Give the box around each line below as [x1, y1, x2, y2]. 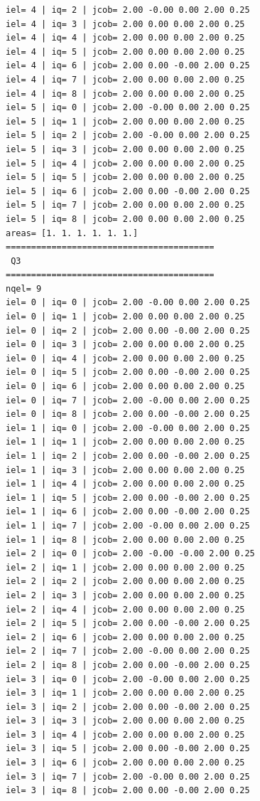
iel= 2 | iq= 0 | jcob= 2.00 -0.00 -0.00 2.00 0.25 [6, 548, 255, 559]
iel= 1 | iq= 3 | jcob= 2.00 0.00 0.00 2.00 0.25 [6, 465, 245, 475]
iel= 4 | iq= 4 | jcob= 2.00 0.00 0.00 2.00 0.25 [6, 33, 245, 43]
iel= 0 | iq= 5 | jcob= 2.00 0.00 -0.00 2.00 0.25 [6, 367, 250, 378]
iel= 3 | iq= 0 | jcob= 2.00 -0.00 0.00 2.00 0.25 [6, 674, 250, 684]
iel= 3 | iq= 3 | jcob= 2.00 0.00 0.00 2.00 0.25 [6, 716, 245, 726]
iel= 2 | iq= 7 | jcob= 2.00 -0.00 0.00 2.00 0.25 [6, 646, 250, 657]
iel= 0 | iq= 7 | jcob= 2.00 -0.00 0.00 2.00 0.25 [6, 395, 250, 405]
